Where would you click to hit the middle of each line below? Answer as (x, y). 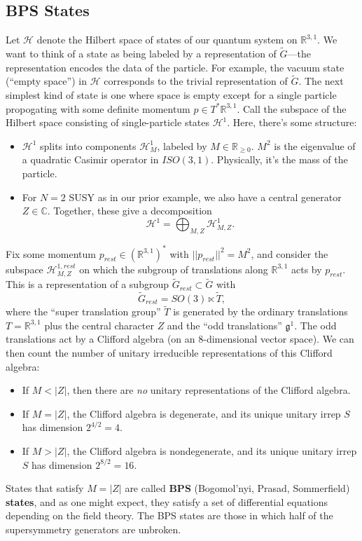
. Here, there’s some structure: (292, 122)
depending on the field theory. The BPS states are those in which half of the (169, 515)
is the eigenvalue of (315, 145)
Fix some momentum (51, 253)
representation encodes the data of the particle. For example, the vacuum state (175, 67)
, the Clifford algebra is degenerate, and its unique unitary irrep (204, 413)
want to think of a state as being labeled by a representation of (141, 54)
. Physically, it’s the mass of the (279, 159)
